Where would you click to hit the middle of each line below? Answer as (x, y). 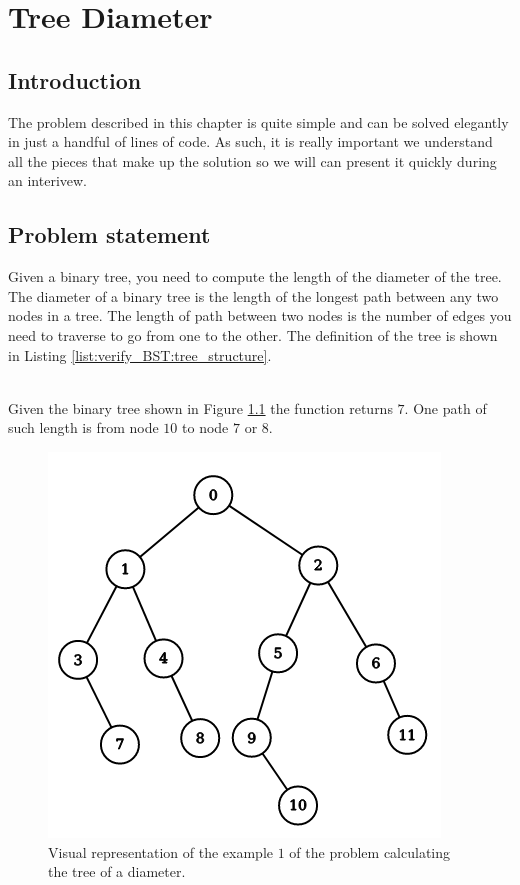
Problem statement (109, 234)
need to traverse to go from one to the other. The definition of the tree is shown (253, 334)
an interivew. (47, 180)
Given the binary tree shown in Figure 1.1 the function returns (200, 407)
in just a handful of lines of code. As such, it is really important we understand (250, 141)
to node (205, 427)
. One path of (445, 407)
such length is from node (83, 427)
